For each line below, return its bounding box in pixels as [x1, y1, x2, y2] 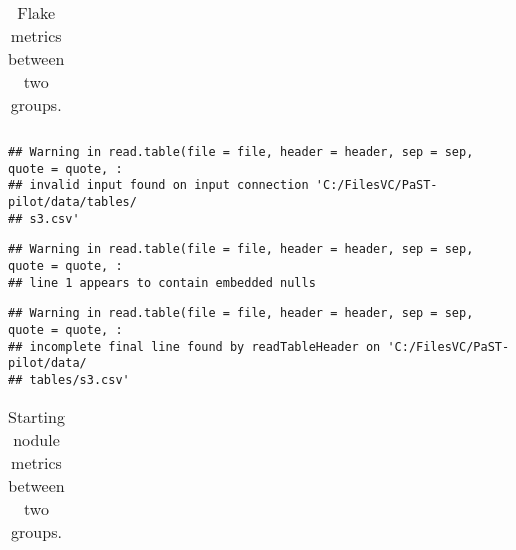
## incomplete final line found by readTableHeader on [8, 339, 381, 354]
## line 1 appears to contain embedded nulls [8, 275, 316, 290]
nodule [13, 427, 60, 451]
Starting [8, 404, 65, 428]
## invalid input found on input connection [8, 178, 309, 193]
